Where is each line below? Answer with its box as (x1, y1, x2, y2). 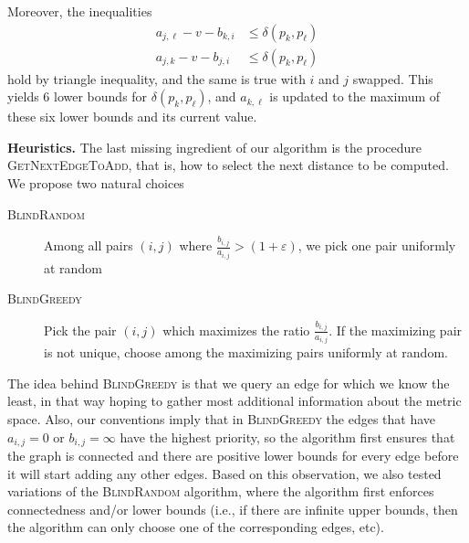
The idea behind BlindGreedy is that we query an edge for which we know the (7, 373, 450, 392)
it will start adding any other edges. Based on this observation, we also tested (7, 463, 442, 483)
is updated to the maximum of (269, 87, 441, 106)
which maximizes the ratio (162, 320, 310, 339)
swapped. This (352, 69, 433, 88)
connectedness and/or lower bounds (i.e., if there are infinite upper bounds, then (7, 499, 458, 518)
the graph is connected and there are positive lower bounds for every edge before (7, 446, 459, 465)
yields (7, 87, 39, 106)
